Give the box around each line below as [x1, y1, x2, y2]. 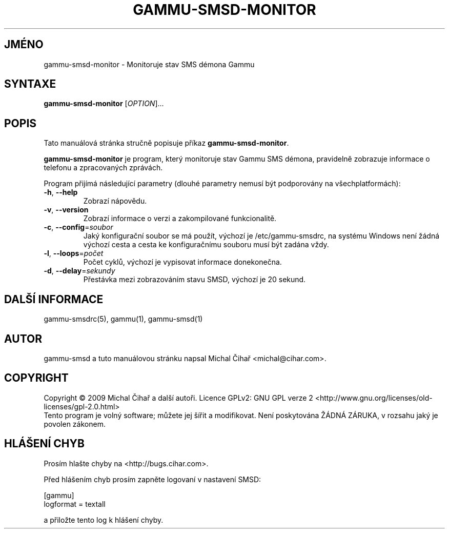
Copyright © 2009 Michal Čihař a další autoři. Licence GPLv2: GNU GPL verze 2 [44, 393, 313, 402]
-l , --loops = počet [44, 249, 104, 258]
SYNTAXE [4, 77, 56, 91]
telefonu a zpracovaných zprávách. [44, 163, 163, 172]
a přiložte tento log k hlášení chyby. [44, 515, 164, 524]
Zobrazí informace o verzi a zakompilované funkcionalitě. [83, 214, 277, 223]
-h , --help [44, 188, 78, 197]
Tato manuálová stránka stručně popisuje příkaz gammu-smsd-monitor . [44, 139, 289, 148]
